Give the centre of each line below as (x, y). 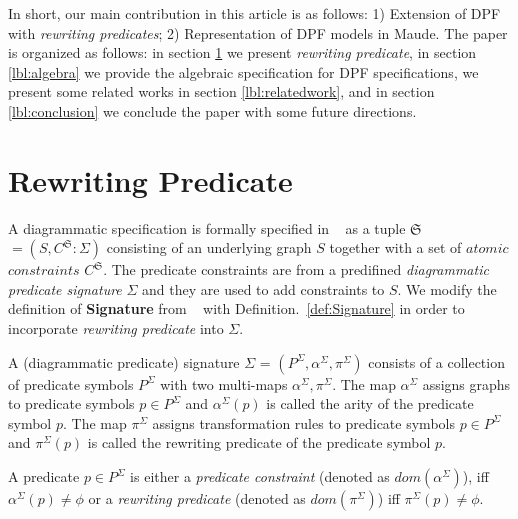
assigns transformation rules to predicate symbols (303, 422)
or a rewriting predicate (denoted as (197, 498)
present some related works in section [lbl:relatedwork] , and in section (221, 91)
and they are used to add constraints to (263, 288)
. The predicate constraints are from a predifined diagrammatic (296, 269)
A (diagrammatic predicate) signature (124, 361)
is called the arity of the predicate (370, 403)
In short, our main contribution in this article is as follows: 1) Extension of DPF (254, 13)
